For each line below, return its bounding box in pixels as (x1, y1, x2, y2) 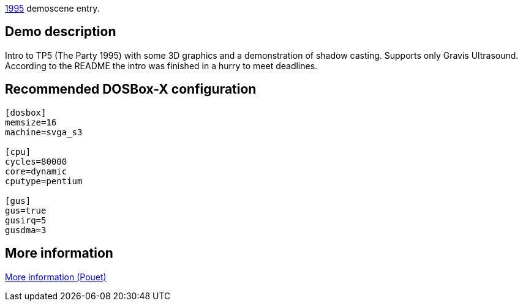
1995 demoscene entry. (5, 3, 100, 13)
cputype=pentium (5, 176, 83, 186)
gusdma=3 (5, 225, 47, 235)
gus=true (5, 205, 47, 215)
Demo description (5, 24, 116, 40)
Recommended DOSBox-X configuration (5, 81, 257, 97)
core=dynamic (5, 166, 67, 176)
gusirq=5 (5, 215, 47, 225)
